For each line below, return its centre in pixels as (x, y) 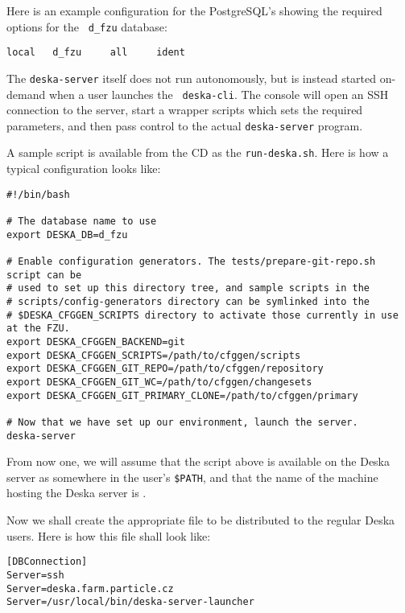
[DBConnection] (47, 562)
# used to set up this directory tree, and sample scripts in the (188, 288)
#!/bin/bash (38, 194)
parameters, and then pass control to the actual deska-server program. (185, 125)
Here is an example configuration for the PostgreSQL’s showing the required (194, 10)
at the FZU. (38, 329)
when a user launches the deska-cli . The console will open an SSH (219, 94)
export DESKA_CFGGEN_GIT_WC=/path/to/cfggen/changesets (159, 382)
